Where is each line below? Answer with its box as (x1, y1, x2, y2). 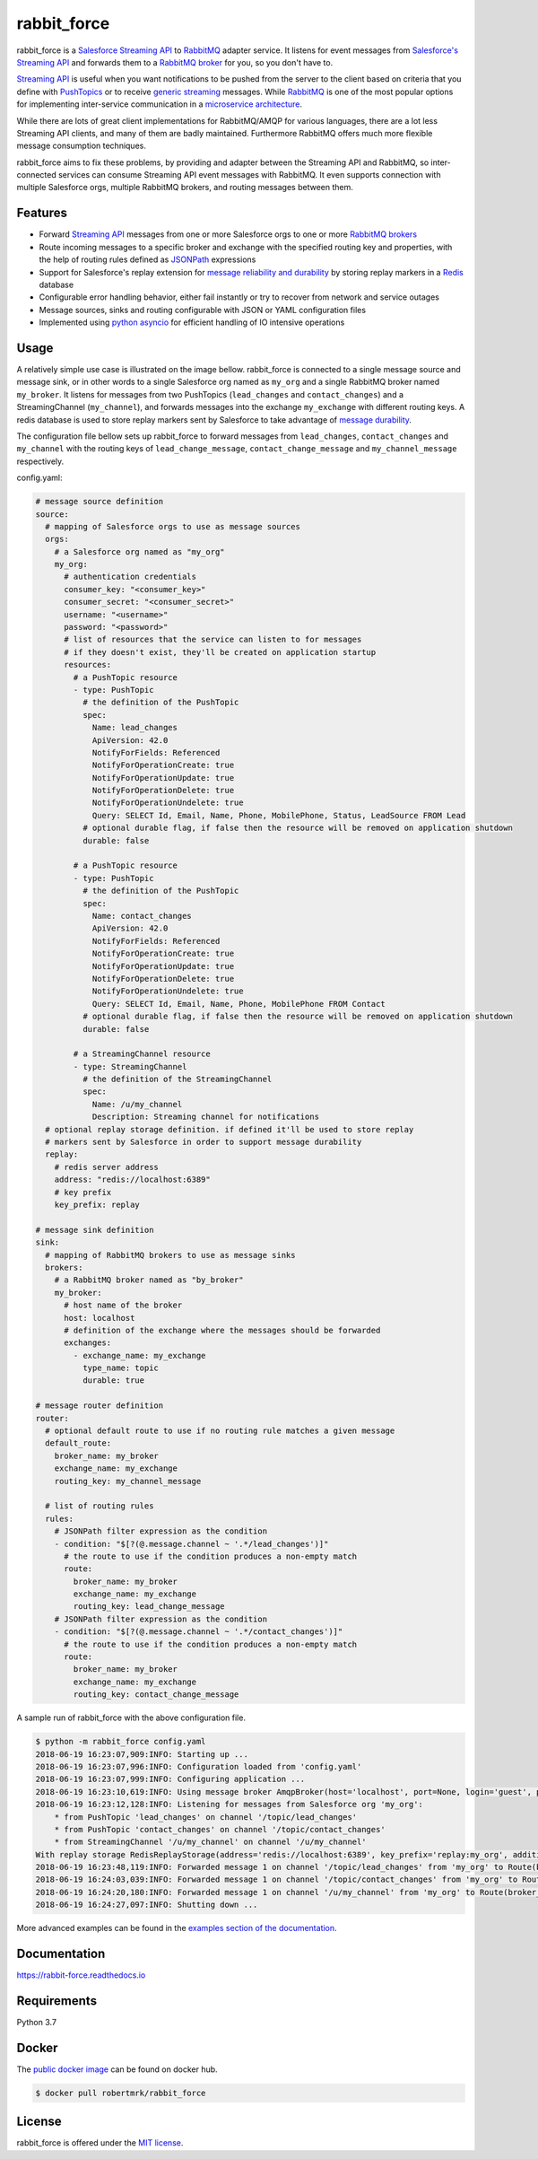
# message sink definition (35, 1225, 154, 1235)
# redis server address (54, 1162, 159, 1172)
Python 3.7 (16, 2017, 57, 2028)
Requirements (16, 1993, 98, 2008)
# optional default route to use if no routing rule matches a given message (45, 1426, 395, 1436)
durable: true (82, 1376, 145, 1385)
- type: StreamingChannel (73, 1062, 187, 1071)
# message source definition (35, 496, 164, 507)
